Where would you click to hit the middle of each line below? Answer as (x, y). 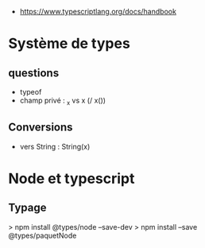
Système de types (70, 44)
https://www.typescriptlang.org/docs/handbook (98, 12)
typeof (31, 92)
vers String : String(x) (55, 146)
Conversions (41, 128)
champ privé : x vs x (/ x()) (62, 101)
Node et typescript (72, 178)
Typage (27, 208)
